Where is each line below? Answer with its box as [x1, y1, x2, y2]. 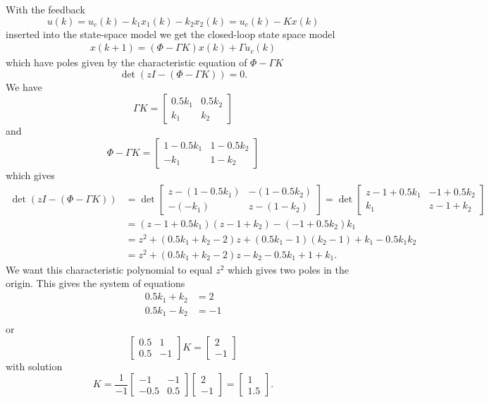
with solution [6, 358, 63, 373]
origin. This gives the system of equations [6, 276, 185, 291]
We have [6, 79, 42, 94]
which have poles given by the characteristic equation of [6, 55, 247, 70]
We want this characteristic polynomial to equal [6, 262, 213, 276]
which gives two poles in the [227, 262, 349, 276]
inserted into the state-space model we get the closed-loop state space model [6, 26, 335, 41]
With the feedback [6, 2, 85, 16]
